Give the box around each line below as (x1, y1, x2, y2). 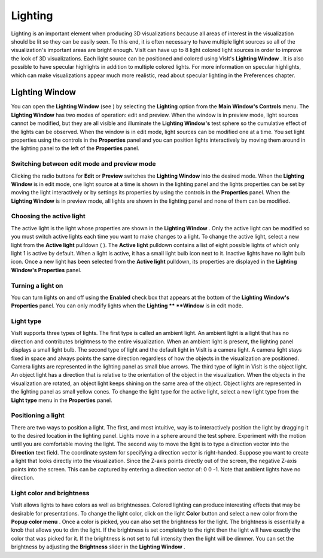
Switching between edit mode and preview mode (11, 160, 156, 168)
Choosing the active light (11, 212, 86, 221)
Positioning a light (11, 411, 65, 420)
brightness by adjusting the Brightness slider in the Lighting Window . (11, 543, 185, 550)
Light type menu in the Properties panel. (11, 397, 112, 404)
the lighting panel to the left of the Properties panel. (11, 145, 140, 152)
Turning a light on (11, 281, 63, 289)
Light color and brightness (11, 489, 90, 497)
